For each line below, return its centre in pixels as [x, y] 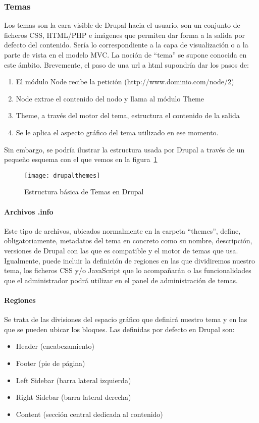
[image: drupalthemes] [62, 175]
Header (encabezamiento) [55, 346]
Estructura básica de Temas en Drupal [84, 192]
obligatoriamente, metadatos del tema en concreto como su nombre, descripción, [128, 241]
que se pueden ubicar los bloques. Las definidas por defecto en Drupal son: [119, 329]
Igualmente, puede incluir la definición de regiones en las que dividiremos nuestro [130, 260]
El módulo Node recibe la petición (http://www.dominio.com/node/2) [125, 82]
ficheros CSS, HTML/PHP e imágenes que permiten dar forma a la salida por [125, 35]
